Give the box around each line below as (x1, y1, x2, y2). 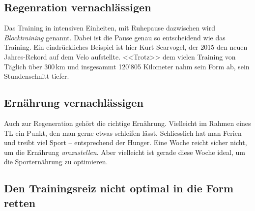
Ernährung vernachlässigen (4, 95, 143, 110)
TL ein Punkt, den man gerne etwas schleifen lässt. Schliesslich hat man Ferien (4, 127, 242, 138)
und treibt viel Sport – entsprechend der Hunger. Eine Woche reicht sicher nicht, (4, 137, 247, 148)
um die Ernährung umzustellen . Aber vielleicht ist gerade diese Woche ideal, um (4, 147, 245, 157)
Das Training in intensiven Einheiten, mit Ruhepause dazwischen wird (4, 23, 215, 33)
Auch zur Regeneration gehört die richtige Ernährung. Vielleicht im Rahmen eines (4, 118, 251, 128)
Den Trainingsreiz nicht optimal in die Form (4, 181, 234, 196)
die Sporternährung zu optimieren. (4, 156, 108, 167)
